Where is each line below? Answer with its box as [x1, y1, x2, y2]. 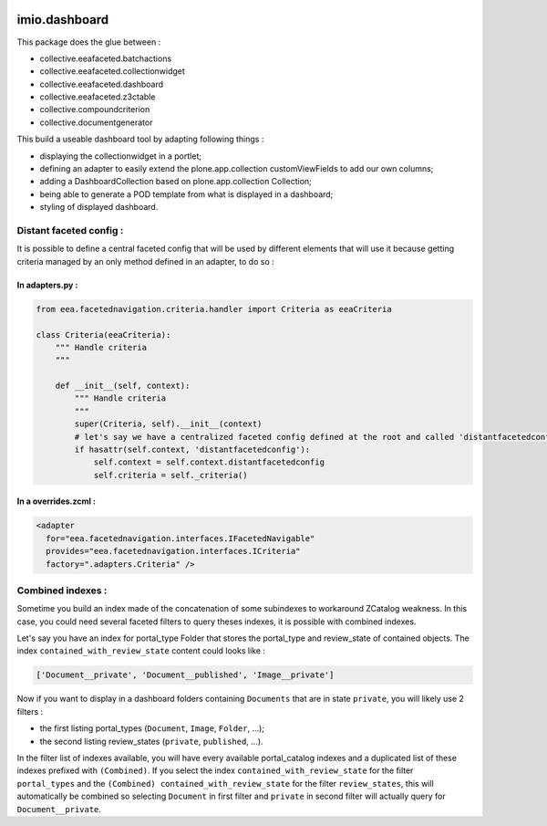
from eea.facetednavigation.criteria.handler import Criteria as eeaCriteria [36, 304, 392, 314]
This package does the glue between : [16, 37, 161, 47]
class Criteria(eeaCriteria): [36, 329, 171, 340]
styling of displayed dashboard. [39, 202, 159, 213]
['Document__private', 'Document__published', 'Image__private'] [36, 670, 335, 680]
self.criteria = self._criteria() [93, 470, 248, 480]
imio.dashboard [16, 12, 109, 27]
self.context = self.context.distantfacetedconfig [93, 457, 325, 467]
